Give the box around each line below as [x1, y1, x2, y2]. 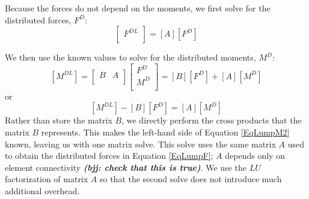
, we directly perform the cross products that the [121, 114, 302, 126]
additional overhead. [5, 185, 80, 197]
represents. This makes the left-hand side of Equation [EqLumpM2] [41, 126, 290, 138]
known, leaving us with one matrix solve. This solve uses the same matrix [5, 137, 276, 150]
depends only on [225, 149, 285, 162]
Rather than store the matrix [5, 114, 112, 126]
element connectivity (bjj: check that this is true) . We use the [5, 161, 246, 173]
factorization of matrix [5, 173, 88, 185]
